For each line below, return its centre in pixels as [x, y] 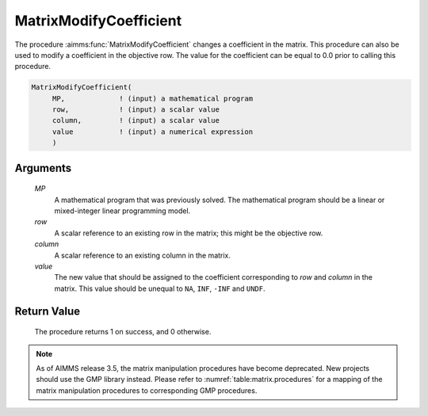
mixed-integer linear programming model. [122, 211]
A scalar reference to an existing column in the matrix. [143, 255]
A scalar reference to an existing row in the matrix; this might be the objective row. [189, 233]
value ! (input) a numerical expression [153, 132]
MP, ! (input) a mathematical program [153, 98]
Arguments [43, 168]
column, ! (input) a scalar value [136, 120]
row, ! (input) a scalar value [136, 110]
